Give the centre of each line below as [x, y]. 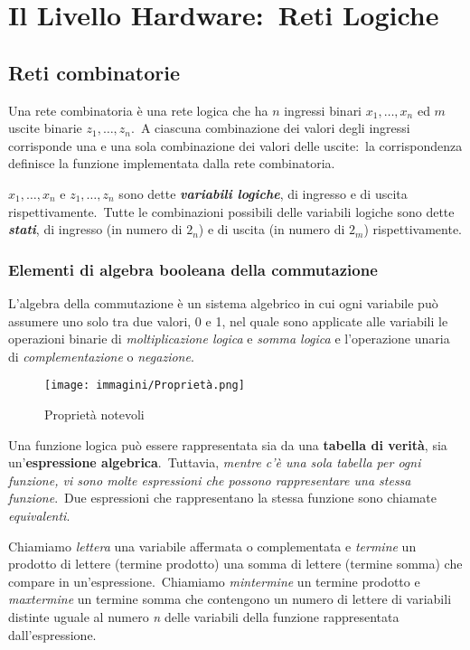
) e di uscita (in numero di [272, 229]
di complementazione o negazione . [101, 356]
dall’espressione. [52, 634]
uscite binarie [45, 128]
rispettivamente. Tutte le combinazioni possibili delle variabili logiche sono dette [231, 211]
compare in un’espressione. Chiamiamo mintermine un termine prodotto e [214, 581]
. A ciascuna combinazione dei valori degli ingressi [271, 128]
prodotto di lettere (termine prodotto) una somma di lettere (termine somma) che [235, 564]
